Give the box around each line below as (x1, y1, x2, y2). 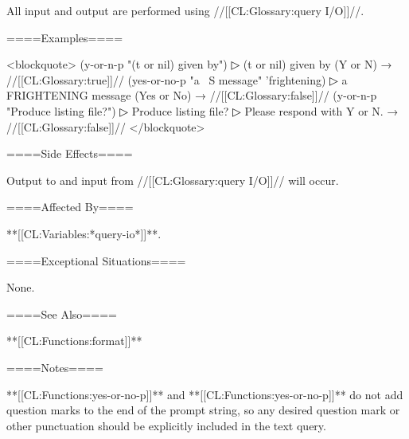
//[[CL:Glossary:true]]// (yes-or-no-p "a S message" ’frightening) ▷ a (6, 71, 348, 88)
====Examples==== (6, 29, 123, 45)
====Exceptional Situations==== (6, 252, 186, 268)
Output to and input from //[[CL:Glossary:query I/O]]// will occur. (6, 171, 339, 188)
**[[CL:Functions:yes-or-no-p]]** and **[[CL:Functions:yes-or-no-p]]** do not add (6, 386, 403, 402)
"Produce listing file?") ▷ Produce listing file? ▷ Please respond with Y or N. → (6, 102, 399, 119)
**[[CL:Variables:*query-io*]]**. (6, 225, 162, 241)
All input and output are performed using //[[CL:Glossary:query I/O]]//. (6, 2, 364, 18)
